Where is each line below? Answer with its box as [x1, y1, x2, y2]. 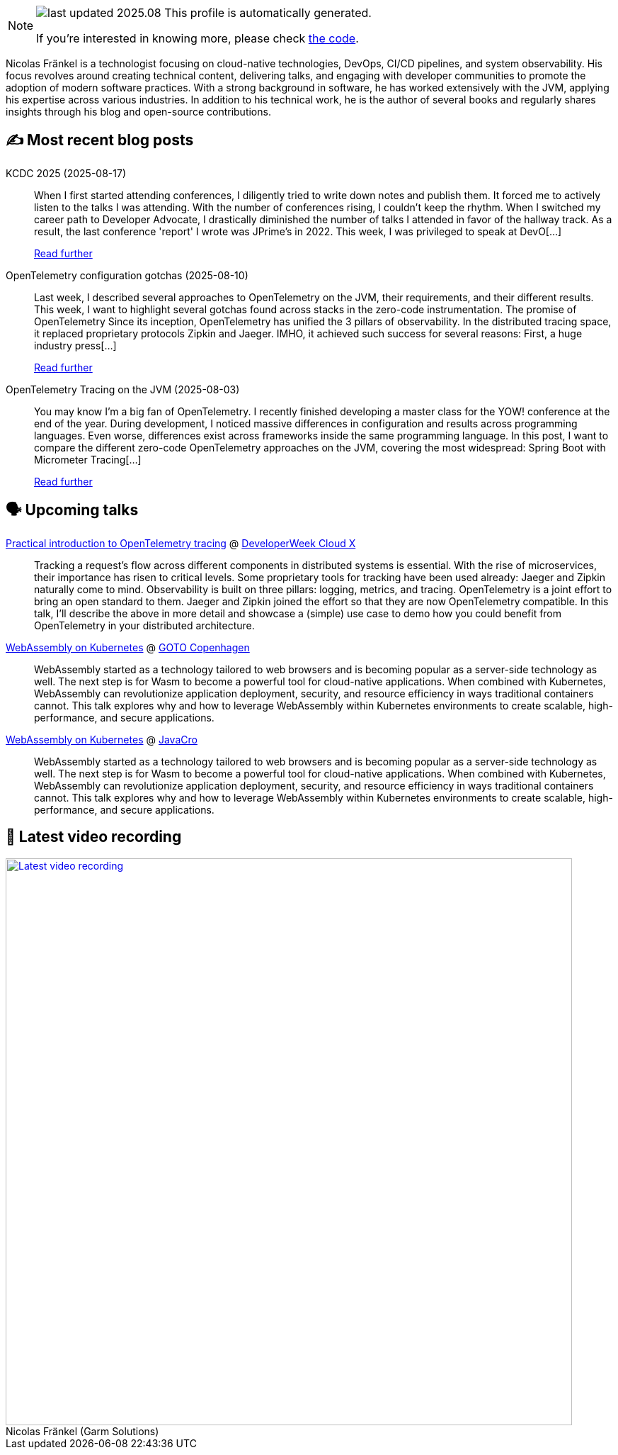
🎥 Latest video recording [6, 828, 182, 846]
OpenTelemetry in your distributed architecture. [34, 619, 255, 631]
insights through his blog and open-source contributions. [6, 106, 271, 118]
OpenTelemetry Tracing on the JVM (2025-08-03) [6, 383, 240, 395]
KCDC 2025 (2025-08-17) [6, 167, 126, 179]
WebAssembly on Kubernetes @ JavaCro [6, 733, 198, 746]
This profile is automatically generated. [164, 6, 372, 20]
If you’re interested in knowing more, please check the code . [36, 31, 359, 45]
